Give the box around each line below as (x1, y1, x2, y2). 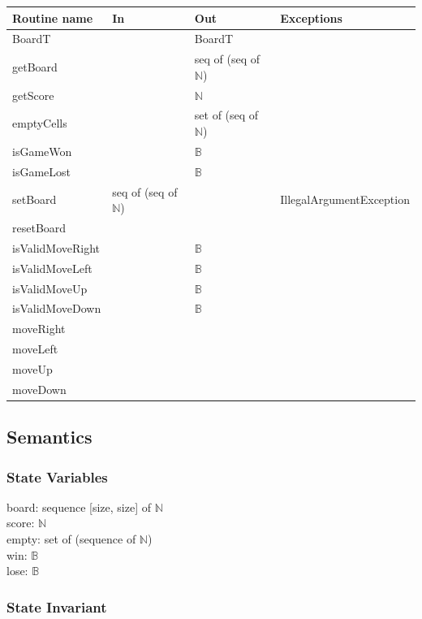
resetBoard (12, 219, 67, 236)
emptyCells (12, 115, 67, 132)
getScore (12, 86, 54, 103)
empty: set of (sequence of (6, 530, 136, 548)
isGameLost (12, 162, 71, 180)
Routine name (12, 9, 93, 26)
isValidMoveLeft (12, 259, 93, 276)
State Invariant (6, 596, 107, 617)
